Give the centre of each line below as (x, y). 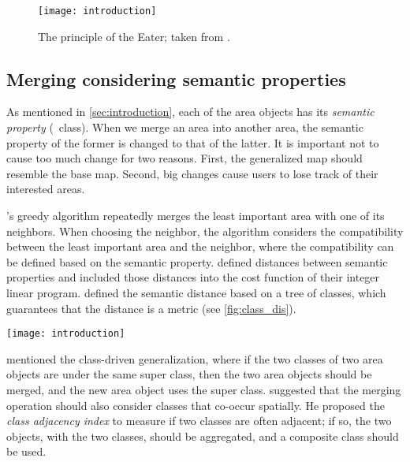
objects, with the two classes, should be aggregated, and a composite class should (203, 436)
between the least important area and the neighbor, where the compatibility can (200, 246)
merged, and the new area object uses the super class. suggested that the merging (204, 390)
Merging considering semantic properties (176, 78)
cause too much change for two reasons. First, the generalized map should (184, 158)
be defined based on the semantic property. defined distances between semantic (197, 261)
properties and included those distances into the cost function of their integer (193, 277)
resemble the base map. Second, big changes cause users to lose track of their (192, 173)
